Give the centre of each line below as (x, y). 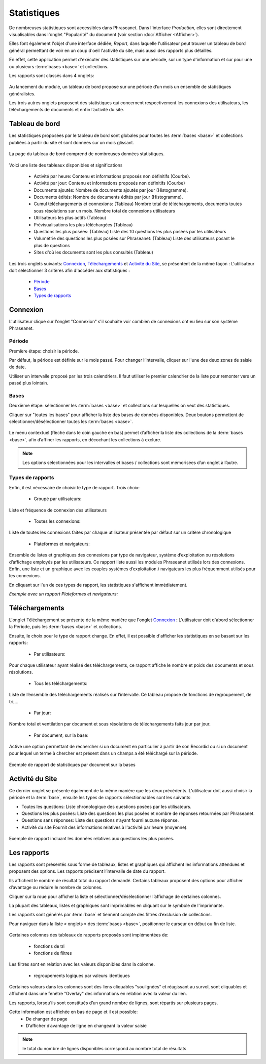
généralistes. (22, 93)
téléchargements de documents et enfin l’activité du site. (66, 110)
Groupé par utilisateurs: (58, 499)
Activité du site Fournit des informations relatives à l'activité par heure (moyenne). (105, 827)
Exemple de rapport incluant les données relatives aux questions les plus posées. (92, 839)
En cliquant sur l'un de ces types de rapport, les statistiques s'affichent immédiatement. (98, 585)
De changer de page (47, 1019)
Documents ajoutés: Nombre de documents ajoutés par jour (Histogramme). (111, 190)
